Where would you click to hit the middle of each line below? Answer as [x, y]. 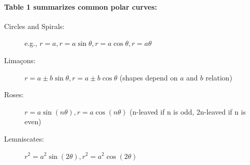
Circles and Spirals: [34, 26]
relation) [219, 77]
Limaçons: [20, 60]
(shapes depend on [149, 77]
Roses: [14, 94]
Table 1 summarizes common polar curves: [81, 6]
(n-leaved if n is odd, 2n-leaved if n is [188, 111]
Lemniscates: [24, 138]
